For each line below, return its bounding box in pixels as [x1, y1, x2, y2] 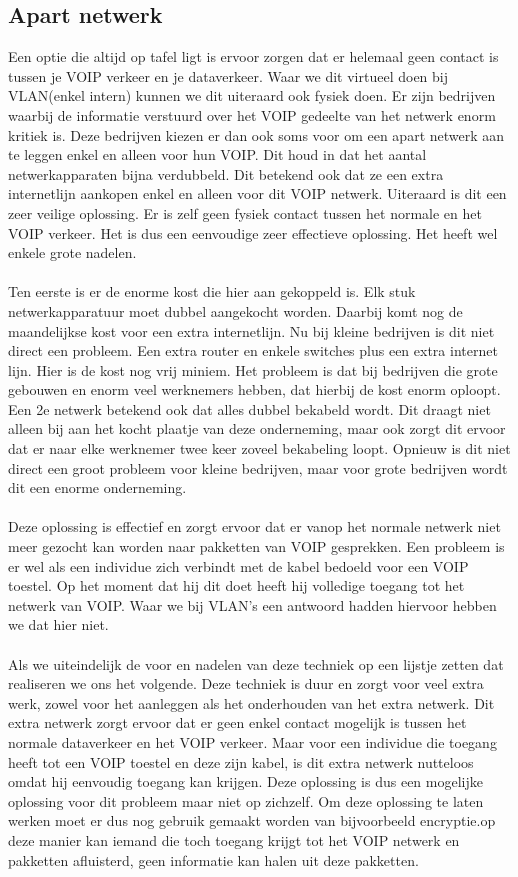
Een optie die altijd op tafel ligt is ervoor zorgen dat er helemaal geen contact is [8, 46, 499, 67]
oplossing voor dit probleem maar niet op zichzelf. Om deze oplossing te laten [8, 790, 484, 811]
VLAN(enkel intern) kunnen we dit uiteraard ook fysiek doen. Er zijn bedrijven [8, 85, 496, 106]
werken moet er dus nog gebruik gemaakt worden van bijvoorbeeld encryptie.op [8, 810, 496, 831]
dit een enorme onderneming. [8, 477, 187, 498]
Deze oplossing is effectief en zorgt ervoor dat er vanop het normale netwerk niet [8, 516, 501, 537]
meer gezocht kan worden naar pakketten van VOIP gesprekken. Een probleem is [8, 536, 505, 557]
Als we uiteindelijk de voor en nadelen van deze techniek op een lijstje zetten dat [8, 653, 504, 674]
